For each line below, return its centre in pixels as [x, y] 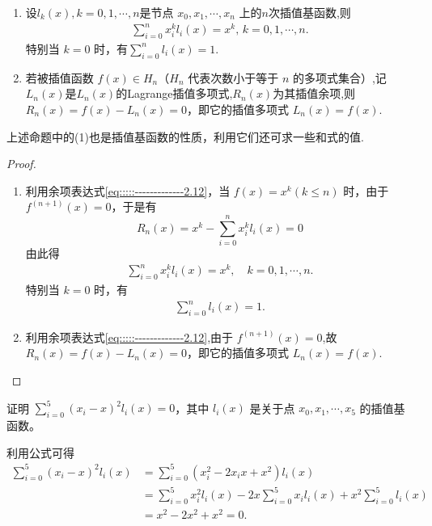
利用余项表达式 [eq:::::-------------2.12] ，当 [128, 190]
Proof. [21, 164]
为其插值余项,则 [314, 93]
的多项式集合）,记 [339, 77]
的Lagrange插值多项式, [174, 93]
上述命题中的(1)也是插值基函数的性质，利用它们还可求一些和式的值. [185, 136]
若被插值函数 [59, 77]
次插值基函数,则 [309, 12]
